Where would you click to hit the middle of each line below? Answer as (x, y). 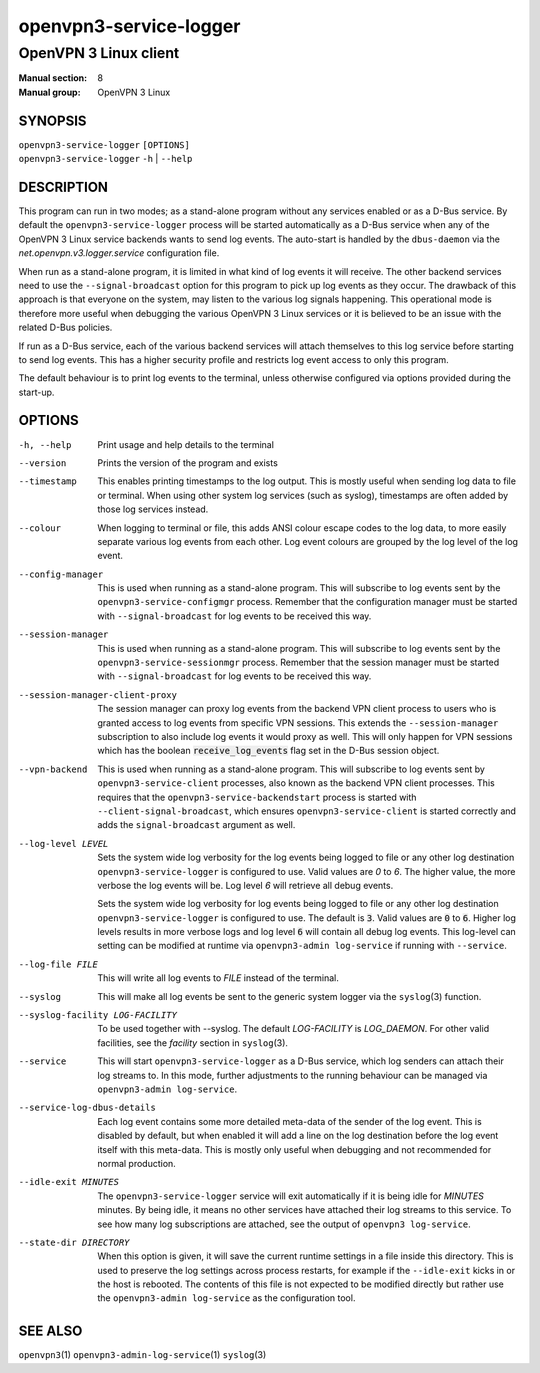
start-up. (36, 392)
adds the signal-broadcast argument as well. (196, 825)
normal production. (137, 1163)
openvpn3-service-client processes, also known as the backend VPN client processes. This (296, 783)
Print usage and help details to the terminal (186, 444)
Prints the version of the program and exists (188, 462)
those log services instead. (153, 509)
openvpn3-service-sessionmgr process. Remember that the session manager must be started (298, 662)
